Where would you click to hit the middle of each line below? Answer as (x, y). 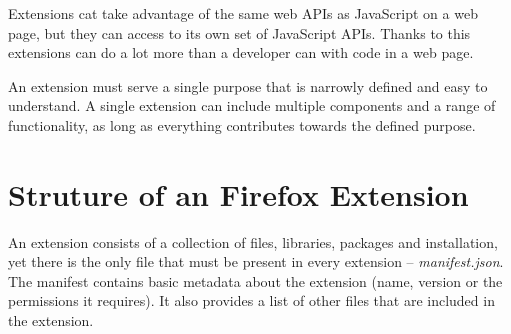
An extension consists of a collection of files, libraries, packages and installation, (253, 241)
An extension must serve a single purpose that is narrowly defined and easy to (248, 85)
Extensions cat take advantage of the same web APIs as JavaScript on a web (243, 13)
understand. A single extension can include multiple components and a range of (252, 105)
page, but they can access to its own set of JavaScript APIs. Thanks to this (239, 32)
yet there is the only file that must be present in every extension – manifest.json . (256, 261)
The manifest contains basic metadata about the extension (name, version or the (255, 280)
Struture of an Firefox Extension (238, 193)
